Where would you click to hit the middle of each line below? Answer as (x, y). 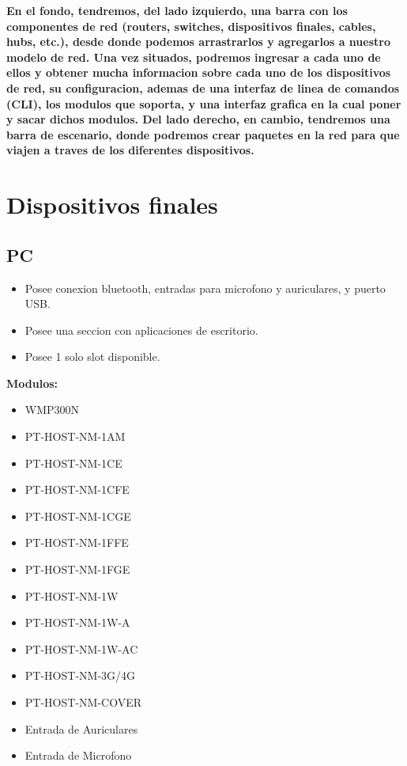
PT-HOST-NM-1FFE (77, 542)
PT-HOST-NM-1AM (75, 436)
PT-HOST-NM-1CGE (78, 516)
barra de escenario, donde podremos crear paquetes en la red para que (203, 134)
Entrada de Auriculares (81, 728)
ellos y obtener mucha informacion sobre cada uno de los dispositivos (199, 72)
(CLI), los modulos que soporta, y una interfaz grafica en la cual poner (204, 103)
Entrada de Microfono (78, 755)
